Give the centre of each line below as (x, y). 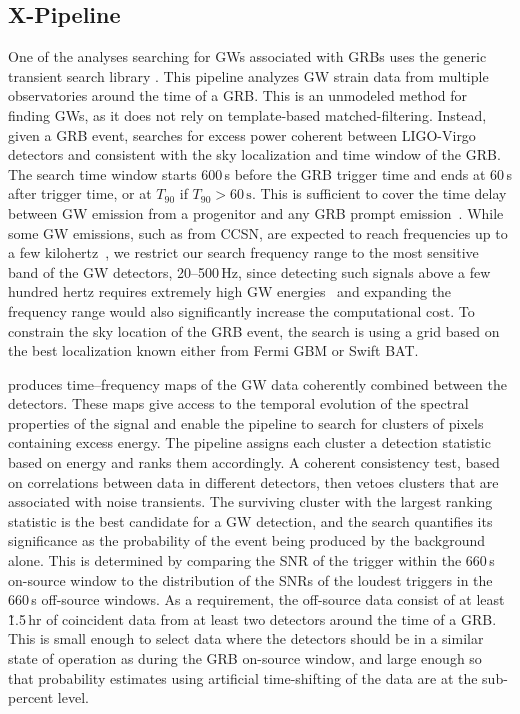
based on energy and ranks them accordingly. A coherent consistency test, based (254, 462)
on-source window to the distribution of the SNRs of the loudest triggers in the (250, 579)
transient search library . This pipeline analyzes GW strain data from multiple (248, 75)
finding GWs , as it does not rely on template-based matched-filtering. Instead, (247, 114)
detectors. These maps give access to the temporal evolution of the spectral (238, 403)
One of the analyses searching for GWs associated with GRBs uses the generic (247, 56)
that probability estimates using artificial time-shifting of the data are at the (243, 677)
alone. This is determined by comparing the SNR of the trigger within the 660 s (251, 560)
